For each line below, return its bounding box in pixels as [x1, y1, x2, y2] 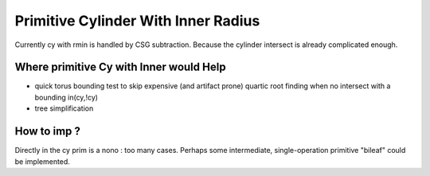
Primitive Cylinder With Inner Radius [14, 12, 260, 29]
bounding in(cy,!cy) [34, 92, 99, 102]
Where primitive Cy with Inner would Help [14, 61, 226, 74]
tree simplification [34, 104, 94, 113]
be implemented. [14, 156, 71, 166]
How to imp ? [14, 124, 81, 139]
